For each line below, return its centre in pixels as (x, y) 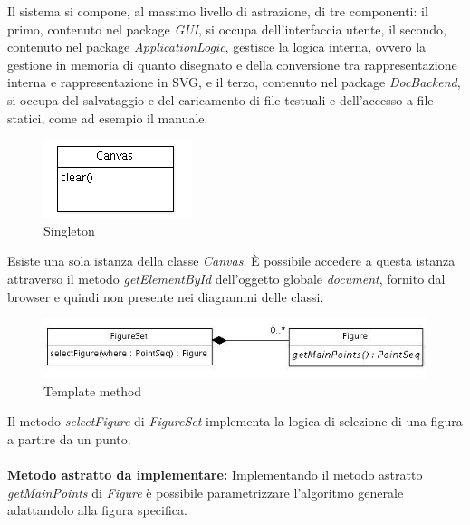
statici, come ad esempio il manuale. (108, 117)
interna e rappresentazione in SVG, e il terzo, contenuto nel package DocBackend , (234, 82)
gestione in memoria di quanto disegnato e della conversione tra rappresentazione (232, 64)
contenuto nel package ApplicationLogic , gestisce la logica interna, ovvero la (217, 47)
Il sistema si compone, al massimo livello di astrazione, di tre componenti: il (218, 11)
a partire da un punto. (69, 438)
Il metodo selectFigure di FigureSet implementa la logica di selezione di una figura (235, 421)
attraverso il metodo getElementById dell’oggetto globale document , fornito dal (226, 278)
